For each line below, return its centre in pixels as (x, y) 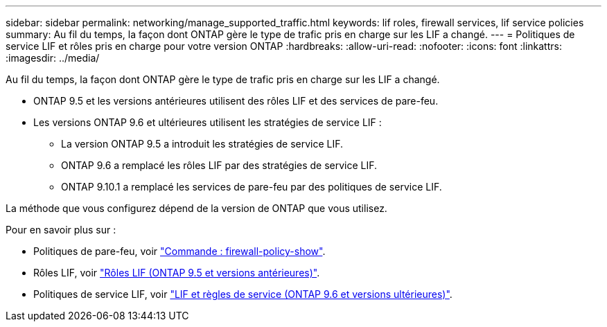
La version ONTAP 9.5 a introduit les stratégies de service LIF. (202, 144)
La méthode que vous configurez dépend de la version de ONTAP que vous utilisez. (196, 208)
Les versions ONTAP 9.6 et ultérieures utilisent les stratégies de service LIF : (208, 122)
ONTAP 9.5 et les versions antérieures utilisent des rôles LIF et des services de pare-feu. (236, 101)
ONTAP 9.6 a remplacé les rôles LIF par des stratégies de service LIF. (219, 165)
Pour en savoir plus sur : (61, 230)
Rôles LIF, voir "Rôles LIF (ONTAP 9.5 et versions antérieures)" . (177, 273)
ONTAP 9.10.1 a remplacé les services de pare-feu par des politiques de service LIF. (252, 187)
